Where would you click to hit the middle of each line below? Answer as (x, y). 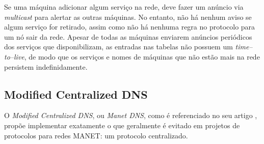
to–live (14, 56)
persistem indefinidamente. (46, 66)
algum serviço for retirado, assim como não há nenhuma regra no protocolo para (130, 27)
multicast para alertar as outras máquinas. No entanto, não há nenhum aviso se (128, 17)
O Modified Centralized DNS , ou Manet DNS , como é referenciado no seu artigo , (131, 115)
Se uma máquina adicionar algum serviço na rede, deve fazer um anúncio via (124, 7)
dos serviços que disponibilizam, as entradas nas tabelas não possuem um (118, 47)
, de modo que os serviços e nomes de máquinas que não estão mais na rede (142, 56)
